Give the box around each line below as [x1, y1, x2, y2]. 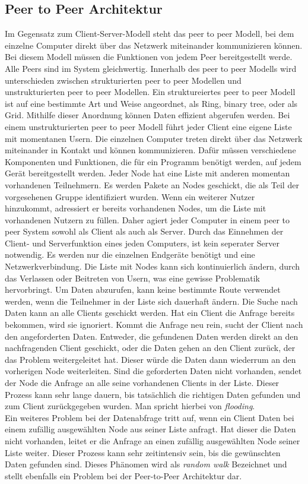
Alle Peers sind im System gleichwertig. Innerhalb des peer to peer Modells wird [5, 62, 297, 74]
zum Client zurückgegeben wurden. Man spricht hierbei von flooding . [5, 400, 255, 412]
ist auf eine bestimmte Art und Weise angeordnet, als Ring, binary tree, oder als [5, 97, 298, 109]
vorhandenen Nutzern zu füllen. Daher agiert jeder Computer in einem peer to [5, 213, 290, 226]
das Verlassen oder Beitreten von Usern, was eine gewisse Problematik [5, 271, 261, 284]
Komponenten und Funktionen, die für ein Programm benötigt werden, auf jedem [5, 155, 301, 167]
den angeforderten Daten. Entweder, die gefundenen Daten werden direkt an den [5, 330, 299, 342]
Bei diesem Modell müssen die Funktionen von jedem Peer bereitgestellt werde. [5, 50, 293, 63]
